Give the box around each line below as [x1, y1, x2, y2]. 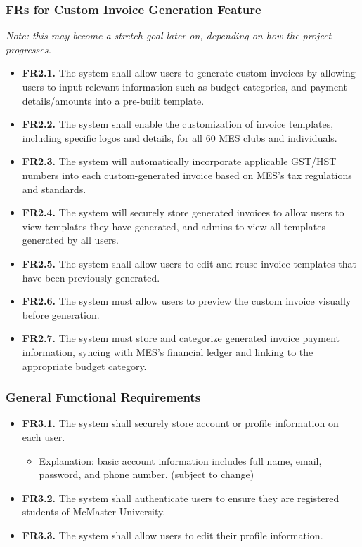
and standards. [22, 181, 86, 196]
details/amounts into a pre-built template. [22, 93, 205, 107]
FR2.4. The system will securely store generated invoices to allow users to [22, 205, 344, 220]
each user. [22, 429, 65, 444]
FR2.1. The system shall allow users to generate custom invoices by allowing [22, 65, 356, 80]
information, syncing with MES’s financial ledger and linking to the [22, 344, 313, 359]
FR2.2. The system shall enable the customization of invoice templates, [22, 117, 334, 131]
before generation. [22, 307, 100, 322]
